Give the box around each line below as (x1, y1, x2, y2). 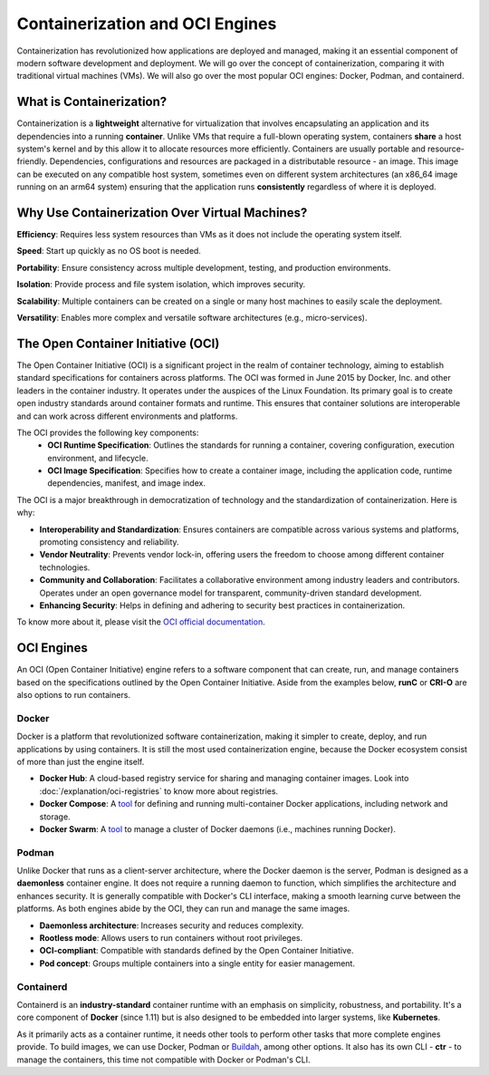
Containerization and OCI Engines (16, 14, 277, 34)
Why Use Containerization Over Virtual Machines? (16, 205, 308, 220)
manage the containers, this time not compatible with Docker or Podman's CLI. (16, 1054, 312, 1065)
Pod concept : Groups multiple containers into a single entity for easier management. (39, 957, 355, 969)
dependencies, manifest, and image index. (47, 478, 206, 489)
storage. (39, 811, 72, 822)
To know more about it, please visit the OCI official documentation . (16, 616, 266, 627)
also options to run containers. (16, 690, 131, 701)
